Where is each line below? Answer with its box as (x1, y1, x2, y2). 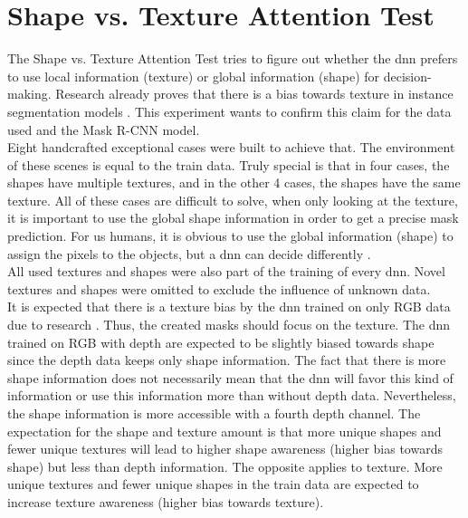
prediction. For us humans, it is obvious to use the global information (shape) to (7, 226, 454, 245)
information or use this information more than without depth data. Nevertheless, (7, 386, 456, 405)
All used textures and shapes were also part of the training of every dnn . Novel (7, 262, 445, 281)
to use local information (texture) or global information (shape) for (7, 66, 380, 85)
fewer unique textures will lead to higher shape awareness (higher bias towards (7, 439, 443, 458)
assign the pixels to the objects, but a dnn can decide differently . (7, 244, 371, 263)
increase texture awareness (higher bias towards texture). (7, 492, 324, 511)
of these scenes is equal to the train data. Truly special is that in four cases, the (7, 155, 450, 174)
